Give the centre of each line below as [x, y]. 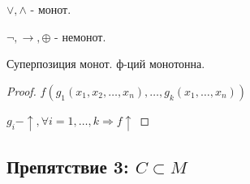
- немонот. [80, 36]
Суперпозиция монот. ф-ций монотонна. [106, 64]
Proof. [22, 90]
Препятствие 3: [68, 167]
